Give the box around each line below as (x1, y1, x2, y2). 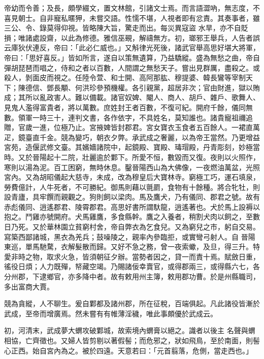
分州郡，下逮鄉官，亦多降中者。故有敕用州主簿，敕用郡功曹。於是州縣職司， (4, 271, 260, 282)
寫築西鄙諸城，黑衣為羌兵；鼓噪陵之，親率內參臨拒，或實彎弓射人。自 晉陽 (4, 231, 255, 242)
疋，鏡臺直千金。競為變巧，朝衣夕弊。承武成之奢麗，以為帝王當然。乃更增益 (4, 132, 260, 142)
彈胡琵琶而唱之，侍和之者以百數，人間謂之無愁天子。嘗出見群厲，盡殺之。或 (4, 62, 260, 73)
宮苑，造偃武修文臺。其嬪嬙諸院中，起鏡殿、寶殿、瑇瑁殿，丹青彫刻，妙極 (4, 142, 253, 152)
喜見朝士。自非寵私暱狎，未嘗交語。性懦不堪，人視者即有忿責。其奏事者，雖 (4, 12, 260, 23)
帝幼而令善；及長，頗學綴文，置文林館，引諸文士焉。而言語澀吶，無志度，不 (4, 3, 260, 13)
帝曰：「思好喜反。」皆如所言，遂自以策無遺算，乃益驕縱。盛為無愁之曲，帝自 (4, 52, 260, 62)
